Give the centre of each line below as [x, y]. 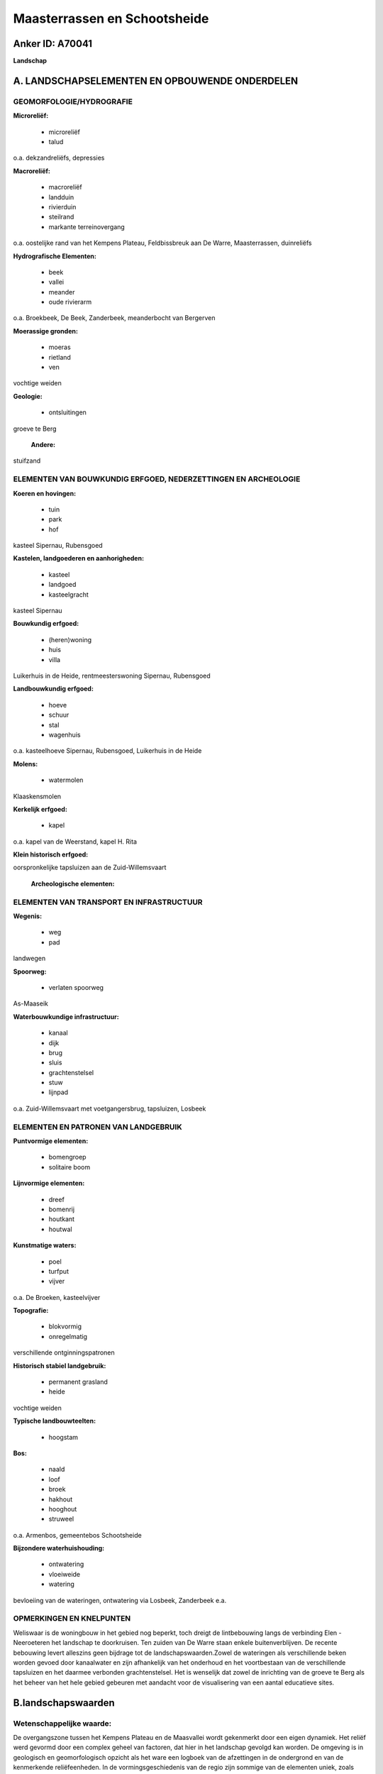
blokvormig [65, 1326]
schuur [59, 715]
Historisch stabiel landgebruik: [60, 1365]
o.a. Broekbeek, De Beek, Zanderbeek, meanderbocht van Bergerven [114, 318]
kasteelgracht [68, 594]
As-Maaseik [31, 1003]
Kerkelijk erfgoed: [40, 809]
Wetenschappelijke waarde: [62, 1723]
